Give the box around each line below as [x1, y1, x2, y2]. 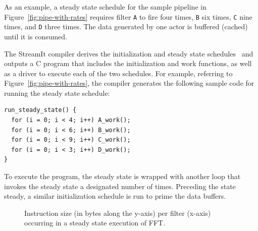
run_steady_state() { [4, 106, 77, 114]
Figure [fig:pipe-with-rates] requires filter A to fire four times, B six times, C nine [4, 11, 252, 22]
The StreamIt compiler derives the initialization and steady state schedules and [4, 48, 253, 59]
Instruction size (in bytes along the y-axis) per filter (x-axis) [24, 207, 211, 218]
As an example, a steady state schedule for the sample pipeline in [4, 2, 207, 12]
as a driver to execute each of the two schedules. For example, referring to [4, 68, 233, 78]
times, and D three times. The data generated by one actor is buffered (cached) [4, 21, 248, 32]
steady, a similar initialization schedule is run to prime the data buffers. [4, 191, 226, 201]
